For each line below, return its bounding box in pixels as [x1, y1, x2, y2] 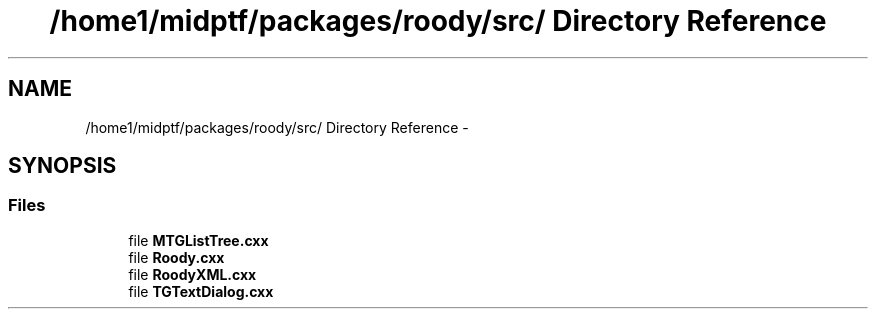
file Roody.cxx [128, 248, 225, 266]
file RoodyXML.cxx [128, 265, 257, 283]
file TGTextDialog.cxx [128, 282, 274, 300]
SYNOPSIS [8, 153, 117, 179]
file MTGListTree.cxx [128, 231, 269, 249]
